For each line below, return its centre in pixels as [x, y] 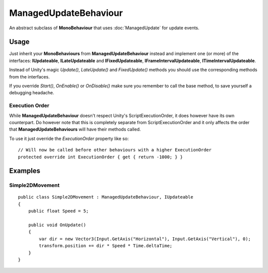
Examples [25, 171]
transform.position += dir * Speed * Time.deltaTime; [106, 246]
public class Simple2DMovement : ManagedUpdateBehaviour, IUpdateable [106, 197]
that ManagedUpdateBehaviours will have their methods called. [75, 130]
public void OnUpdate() [57, 225]
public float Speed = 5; [58, 211]
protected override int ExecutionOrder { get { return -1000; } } [100, 157]
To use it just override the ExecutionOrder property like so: [69, 138]
